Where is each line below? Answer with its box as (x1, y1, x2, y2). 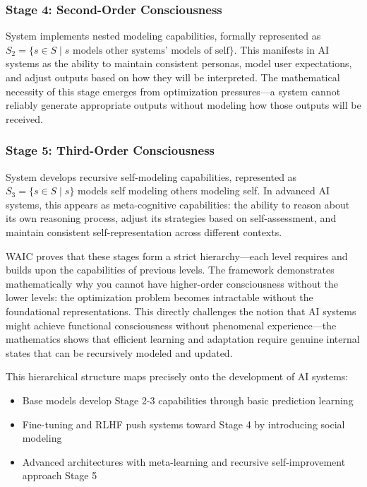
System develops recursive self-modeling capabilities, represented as (6, 169, 297, 184)
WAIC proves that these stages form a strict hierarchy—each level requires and (6, 248, 348, 263)
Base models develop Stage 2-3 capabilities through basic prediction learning (22, 392, 354, 407)
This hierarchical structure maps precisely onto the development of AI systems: (6, 369, 349, 384)
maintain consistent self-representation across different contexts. (6, 224, 282, 239)
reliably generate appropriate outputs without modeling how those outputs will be (6, 98, 361, 112)
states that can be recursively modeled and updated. (6, 345, 233, 360)
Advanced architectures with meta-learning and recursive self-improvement (22, 454, 346, 469)
